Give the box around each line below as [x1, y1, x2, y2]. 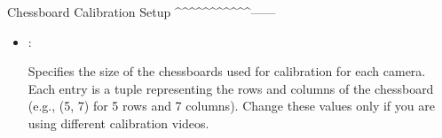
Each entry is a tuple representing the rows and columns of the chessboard [28, 79, 434, 97]
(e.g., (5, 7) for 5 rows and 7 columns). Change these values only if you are [28, 96, 435, 115]
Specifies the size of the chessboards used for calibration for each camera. [28, 62, 426, 80]
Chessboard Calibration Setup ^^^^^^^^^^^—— [7, 3, 276, 20]
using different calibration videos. [28, 113, 209, 132]
